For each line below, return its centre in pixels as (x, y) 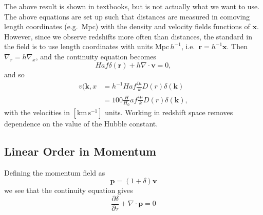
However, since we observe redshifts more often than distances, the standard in (128, 36)
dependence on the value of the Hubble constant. (81, 123)
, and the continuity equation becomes (96, 56)
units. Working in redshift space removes (169, 112)
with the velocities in (37, 112)
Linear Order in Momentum (80, 151)
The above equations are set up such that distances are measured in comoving (127, 16)
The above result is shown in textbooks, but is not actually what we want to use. (132, 6)
